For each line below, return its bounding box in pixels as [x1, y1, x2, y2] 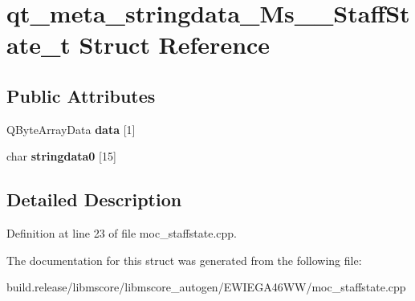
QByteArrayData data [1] [6, 120, 136, 137]
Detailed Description [6, 187, 182, 212]
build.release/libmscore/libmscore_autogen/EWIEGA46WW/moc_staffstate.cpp [6, 279, 406, 295]
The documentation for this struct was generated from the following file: [6, 251, 362, 268]
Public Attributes [6, 83, 156, 108]
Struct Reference [79, 28, 271, 61]
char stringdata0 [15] [6, 148, 116, 165]
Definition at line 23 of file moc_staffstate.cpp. [6, 225, 237, 242]
